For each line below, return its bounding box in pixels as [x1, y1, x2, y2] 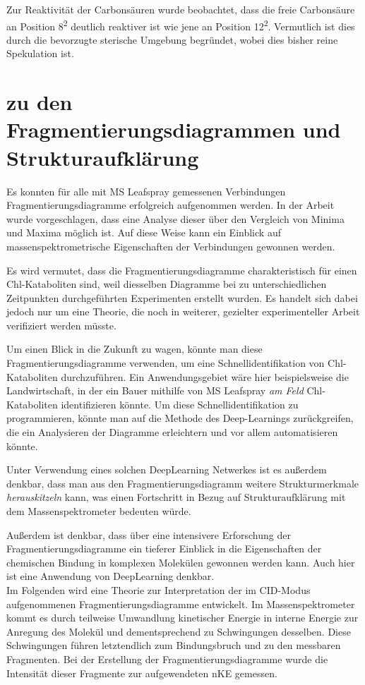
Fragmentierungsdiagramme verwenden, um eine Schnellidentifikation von [6, 356, 325, 370]
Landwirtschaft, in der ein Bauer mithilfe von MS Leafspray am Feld [6, 383, 304, 398]
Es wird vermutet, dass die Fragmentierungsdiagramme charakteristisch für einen [6, 262, 357, 277]
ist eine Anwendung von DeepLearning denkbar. [6, 569, 215, 583]
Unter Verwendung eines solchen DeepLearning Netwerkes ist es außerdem [6, 462, 327, 477]
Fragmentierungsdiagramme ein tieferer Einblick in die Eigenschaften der [6, 541, 322, 556]
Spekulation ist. [6, 46, 74, 61]
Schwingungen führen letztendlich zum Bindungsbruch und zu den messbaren [6, 638, 341, 653]
